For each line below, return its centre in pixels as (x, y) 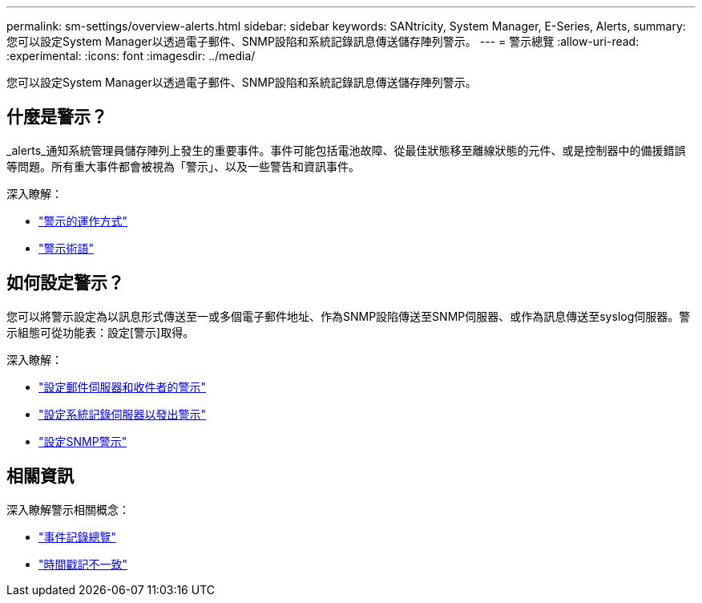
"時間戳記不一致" (83, 564)
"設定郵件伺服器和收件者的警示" (123, 386)
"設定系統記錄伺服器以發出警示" (123, 414)
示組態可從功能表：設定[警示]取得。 (101, 332)
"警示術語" (67, 248)
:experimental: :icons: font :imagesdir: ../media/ (131, 56)
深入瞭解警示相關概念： (68, 509)
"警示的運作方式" (83, 221)
